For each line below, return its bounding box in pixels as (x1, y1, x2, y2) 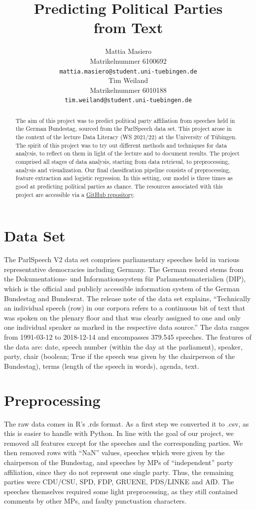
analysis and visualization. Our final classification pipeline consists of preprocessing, (15, 165, 231, 174)
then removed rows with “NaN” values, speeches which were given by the (4, 447, 225, 458)
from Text (93, 17, 163, 38)
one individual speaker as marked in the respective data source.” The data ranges (4, 322, 250, 332)
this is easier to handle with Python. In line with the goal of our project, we (4, 428, 234, 438)
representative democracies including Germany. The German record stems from (4, 264, 244, 274)
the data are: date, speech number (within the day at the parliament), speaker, (4, 341, 243, 352)
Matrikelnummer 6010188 (90, 84, 167, 95)
